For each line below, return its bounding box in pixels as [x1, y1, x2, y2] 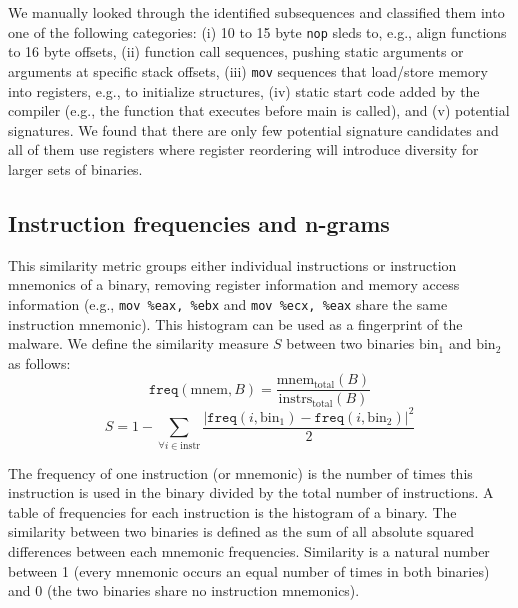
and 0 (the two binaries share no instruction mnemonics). [8, 580, 360, 601]
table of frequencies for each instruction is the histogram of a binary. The [8, 501, 457, 522]
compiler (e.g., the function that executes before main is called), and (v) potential [8, 100, 510, 121]
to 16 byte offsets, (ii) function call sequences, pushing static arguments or [8, 41, 464, 62]
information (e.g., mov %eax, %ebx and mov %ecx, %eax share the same [8, 293, 448, 314]
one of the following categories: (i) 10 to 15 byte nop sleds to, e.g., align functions [8, 21, 507, 42]
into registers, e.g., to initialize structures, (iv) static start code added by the [8, 80, 480, 101]
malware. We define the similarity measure [8, 333, 269, 354]
